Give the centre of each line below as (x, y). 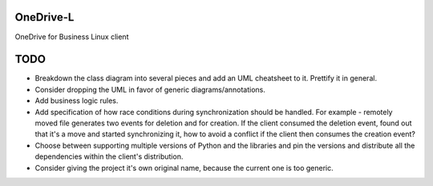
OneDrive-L (45, 17)
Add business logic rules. (77, 101)
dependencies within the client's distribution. (109, 156)
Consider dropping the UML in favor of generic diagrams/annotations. (150, 89)
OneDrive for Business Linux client (72, 37)
